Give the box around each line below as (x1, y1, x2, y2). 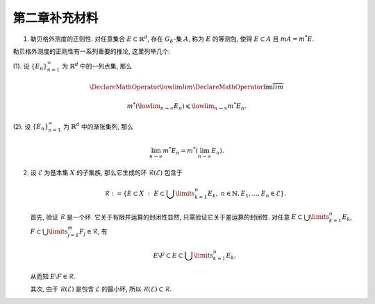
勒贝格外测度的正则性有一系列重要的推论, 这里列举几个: (12, 47, 171, 55)
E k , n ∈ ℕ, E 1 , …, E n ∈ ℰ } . (207, 190, 287, 199)
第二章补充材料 (12, 10, 99, 26)
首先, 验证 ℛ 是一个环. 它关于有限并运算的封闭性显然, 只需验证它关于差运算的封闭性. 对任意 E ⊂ (30, 213, 303, 221)
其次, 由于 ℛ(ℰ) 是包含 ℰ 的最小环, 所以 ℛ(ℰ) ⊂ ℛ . (30, 285, 172, 294)
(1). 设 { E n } (12, 62, 48, 72)
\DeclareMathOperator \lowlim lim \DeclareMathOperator (89, 83, 264, 91)
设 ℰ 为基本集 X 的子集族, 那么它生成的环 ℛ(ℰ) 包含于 (30, 168, 183, 177)
